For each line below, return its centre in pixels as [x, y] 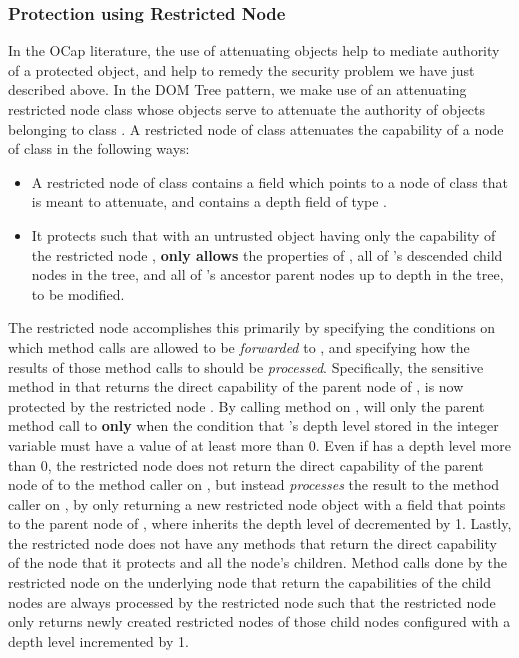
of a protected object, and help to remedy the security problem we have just [241, 69]
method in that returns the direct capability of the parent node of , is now [236, 386]
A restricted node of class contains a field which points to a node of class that [269, 181]
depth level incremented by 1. [98, 640]
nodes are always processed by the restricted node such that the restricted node [252, 601]
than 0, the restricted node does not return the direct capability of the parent [246, 464]
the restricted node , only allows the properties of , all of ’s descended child [267, 254]
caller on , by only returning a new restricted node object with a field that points [257, 503]
